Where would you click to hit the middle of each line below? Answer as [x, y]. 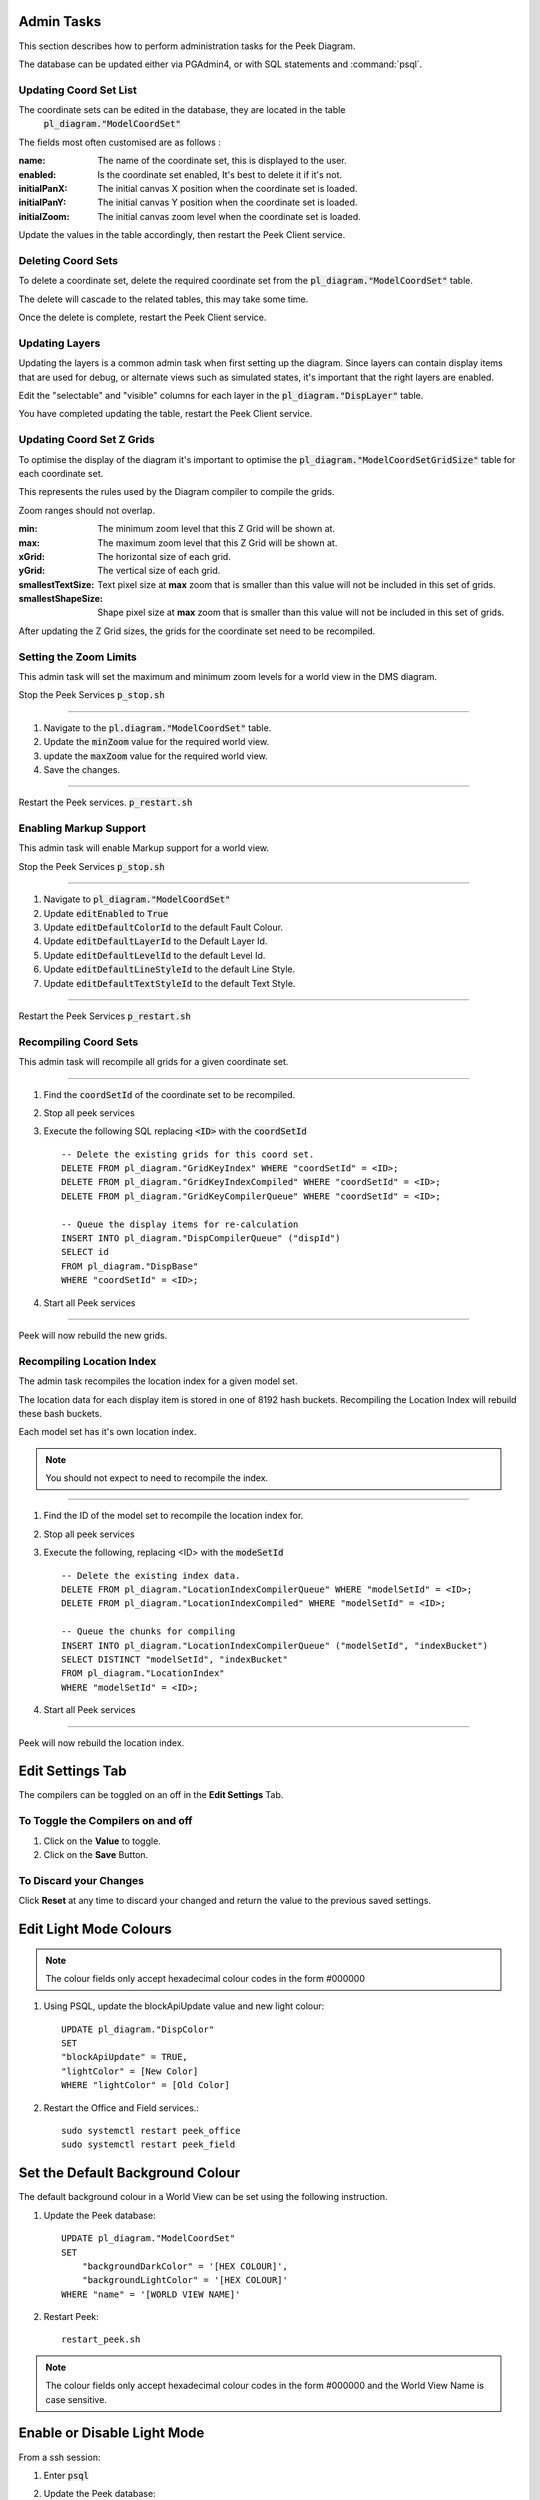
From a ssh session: [59, 2457]
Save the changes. [81, 769]
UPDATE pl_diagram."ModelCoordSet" [148, 2238]
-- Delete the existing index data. [151, 1575]
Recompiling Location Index [87, 1361]
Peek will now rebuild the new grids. [93, 1335]
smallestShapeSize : [61, 599]
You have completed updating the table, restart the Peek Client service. [165, 414]
